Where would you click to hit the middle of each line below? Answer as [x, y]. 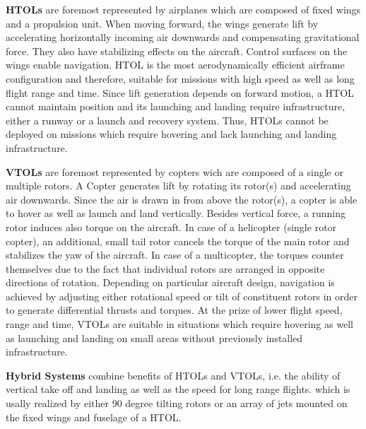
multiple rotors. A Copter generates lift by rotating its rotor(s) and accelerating [178, 186]
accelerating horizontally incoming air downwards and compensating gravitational [183, 37]
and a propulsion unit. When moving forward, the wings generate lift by [162, 23]
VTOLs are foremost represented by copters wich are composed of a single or [175, 171]
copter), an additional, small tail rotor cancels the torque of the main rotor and [178, 241]
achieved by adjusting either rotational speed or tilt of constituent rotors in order [182, 296]
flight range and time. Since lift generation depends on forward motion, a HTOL [180, 92]
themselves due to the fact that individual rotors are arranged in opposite [165, 268]
